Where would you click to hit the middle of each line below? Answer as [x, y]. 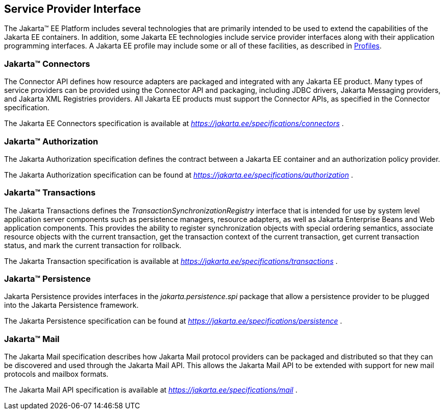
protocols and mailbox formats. [56, 374]
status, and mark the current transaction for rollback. [93, 245]
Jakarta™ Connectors [47, 64]
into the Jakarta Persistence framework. [71, 305]
